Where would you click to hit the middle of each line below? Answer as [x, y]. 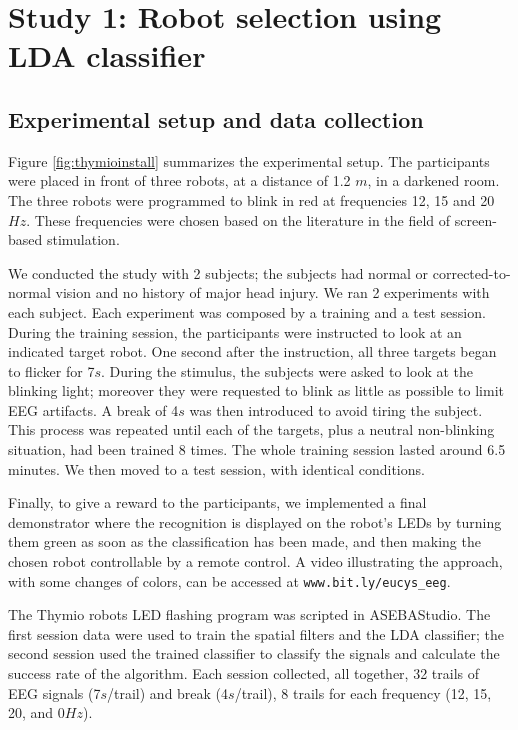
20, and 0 [36, 712]
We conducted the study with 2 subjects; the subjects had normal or [218, 272]
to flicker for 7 [51, 370]
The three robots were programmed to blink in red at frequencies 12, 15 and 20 [251, 199]
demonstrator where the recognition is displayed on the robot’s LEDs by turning [255, 521]
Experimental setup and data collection [216, 118]
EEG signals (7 [54, 692]
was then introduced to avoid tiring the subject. [336, 409]
